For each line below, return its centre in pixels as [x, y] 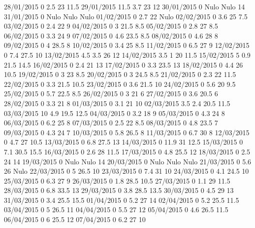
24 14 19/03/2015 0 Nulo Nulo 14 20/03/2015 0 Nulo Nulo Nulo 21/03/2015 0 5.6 [128, 161]
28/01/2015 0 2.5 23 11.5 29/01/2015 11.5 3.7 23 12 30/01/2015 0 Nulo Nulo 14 [125, 6]
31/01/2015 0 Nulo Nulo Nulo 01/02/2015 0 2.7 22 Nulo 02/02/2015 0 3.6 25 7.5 [126, 16]
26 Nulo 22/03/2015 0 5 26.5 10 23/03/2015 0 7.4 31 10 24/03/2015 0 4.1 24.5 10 [127, 171]
